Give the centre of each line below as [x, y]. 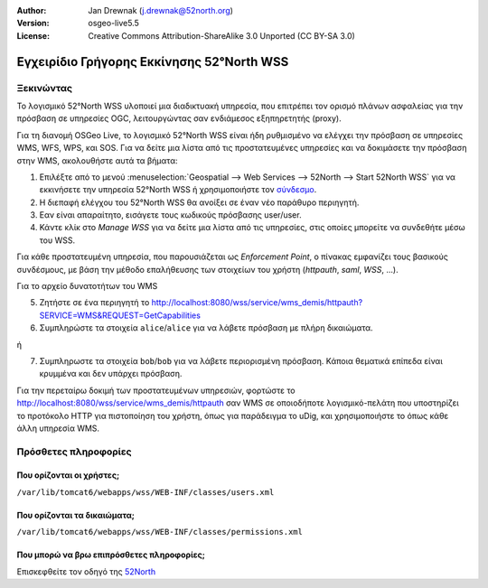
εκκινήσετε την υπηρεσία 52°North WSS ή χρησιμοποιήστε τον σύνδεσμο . [178, 190]
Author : [32, 10]
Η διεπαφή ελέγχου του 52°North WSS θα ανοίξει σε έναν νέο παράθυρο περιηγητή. [199, 202]
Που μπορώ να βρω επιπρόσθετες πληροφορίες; [111, 555]
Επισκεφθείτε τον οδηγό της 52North [86, 571]
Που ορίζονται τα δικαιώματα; [75, 515]
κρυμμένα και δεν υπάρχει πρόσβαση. [111, 374]
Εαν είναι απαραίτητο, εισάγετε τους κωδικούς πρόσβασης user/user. [170, 215]
